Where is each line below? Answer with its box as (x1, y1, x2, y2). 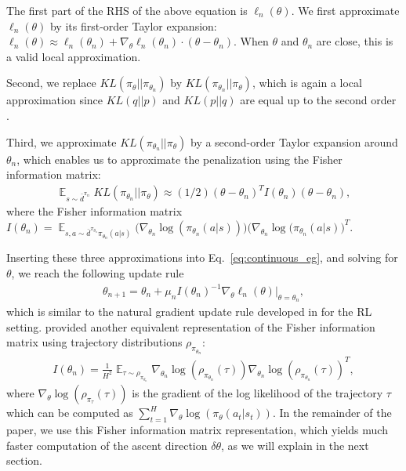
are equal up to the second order (240, 92, 397, 108)
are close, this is (316, 33, 393, 49)
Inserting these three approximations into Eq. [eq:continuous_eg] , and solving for (6, 249, 398, 266)
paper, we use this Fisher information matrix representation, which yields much (6, 422, 388, 438)
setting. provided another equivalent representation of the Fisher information (6, 318, 375, 335)
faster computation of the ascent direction (6, 437, 208, 453)
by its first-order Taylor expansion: (49, 17, 217, 34)
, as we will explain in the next (220, 437, 369, 453)
